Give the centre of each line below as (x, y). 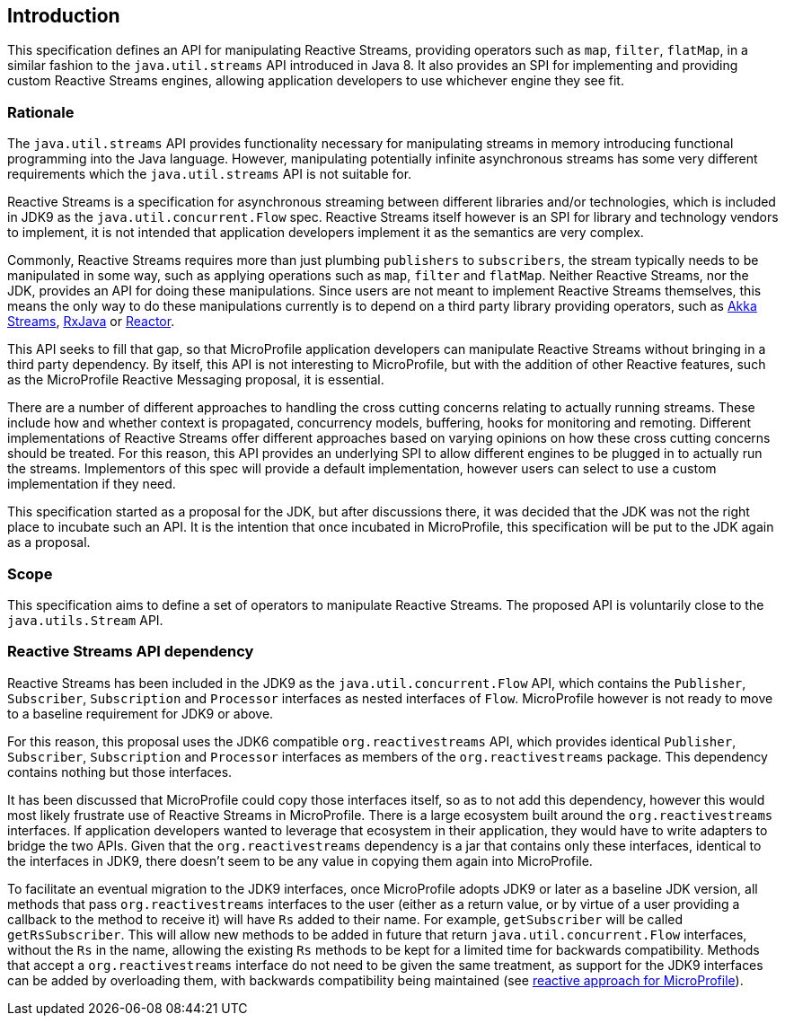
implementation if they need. (92, 484)
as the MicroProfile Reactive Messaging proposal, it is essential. (196, 380)
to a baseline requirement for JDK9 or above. (141, 713)
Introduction (64, 16)
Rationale (41, 112)
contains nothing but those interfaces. (120, 772)
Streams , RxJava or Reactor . (91, 322)
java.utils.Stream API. (85, 620)
